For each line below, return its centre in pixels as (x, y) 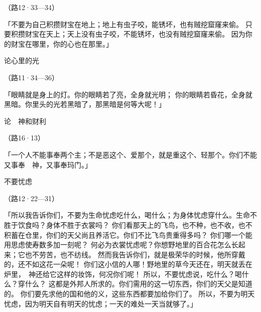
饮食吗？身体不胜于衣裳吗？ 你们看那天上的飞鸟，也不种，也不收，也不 (135, 224)
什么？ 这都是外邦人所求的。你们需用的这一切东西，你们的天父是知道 (139, 284)
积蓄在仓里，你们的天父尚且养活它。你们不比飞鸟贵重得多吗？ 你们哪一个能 (128, 235)
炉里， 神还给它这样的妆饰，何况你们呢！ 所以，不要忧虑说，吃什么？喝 (123, 274)
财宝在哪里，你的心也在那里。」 (62, 43)
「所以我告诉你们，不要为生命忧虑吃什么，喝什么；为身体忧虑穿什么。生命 (127, 215)
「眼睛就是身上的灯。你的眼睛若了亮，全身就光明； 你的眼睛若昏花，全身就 (128, 94)
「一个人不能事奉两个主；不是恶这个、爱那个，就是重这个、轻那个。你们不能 (130, 154)
